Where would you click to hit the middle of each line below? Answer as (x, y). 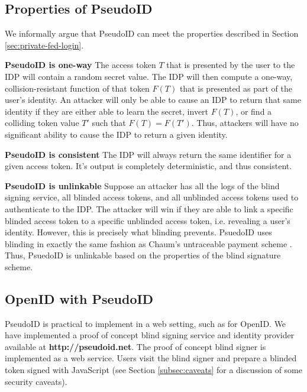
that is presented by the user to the (231, 65)
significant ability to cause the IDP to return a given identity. (116, 134)
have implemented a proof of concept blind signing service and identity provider (150, 335)
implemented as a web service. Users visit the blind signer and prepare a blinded (151, 358)
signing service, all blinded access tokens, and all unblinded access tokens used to (152, 197)
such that (109, 123)
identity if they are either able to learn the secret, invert (107, 111)
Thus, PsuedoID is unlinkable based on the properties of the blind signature (143, 255)
